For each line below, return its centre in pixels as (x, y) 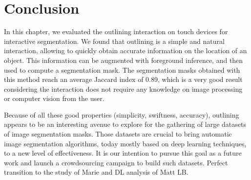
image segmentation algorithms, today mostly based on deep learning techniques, (125, 143)
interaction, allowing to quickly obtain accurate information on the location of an (125, 50)
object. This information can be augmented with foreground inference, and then (124, 60)
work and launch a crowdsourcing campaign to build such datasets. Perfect (116, 162)
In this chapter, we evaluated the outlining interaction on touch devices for (116, 31)
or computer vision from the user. (54, 98)
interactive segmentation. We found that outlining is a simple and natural (114, 41)
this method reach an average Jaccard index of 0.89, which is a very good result (123, 79)
